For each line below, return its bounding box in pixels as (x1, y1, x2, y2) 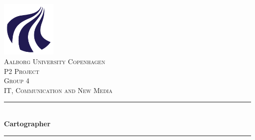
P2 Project (4, 66, 39, 76)
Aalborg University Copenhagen (4, 56, 105, 67)
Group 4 (4, 75, 29, 86)
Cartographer (4, 118, 51, 129)
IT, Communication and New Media (4, 85, 113, 95)
